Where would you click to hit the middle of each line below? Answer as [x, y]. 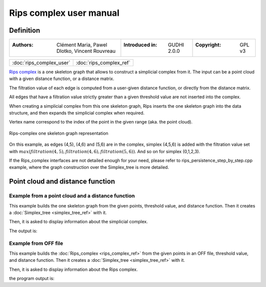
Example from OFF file [36, 244]
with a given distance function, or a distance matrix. [62, 79]
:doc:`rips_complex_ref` [103, 63]
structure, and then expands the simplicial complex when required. [77, 113]
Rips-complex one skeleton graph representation [59, 133]
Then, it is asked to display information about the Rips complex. [73, 269]
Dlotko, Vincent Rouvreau [86, 51]
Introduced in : [140, 45]
